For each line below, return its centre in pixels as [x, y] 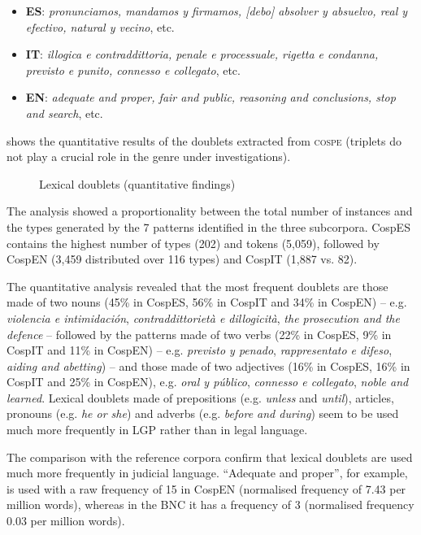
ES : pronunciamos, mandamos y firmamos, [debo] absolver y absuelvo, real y [217, 11]
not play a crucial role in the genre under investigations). [149, 157]
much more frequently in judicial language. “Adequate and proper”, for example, [207, 473]
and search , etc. [64, 113]
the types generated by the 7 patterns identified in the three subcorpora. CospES [208, 226]
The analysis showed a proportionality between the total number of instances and [210, 211]
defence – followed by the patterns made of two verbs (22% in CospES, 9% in [199, 334]
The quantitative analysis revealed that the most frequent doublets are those [197, 286]
